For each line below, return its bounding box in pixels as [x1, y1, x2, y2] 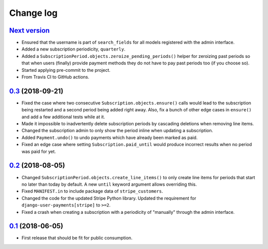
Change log [9, 7, 58, 18]
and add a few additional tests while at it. [21, 114, 105, 120]
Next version [9, 26, 50, 35]
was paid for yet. [21, 149, 56, 154]
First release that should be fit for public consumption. [21, 235, 133, 241]
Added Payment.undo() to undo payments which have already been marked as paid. [21, 134, 198, 141]
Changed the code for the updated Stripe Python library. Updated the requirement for [21, 195, 197, 201]
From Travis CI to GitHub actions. [21, 74, 89, 80]
